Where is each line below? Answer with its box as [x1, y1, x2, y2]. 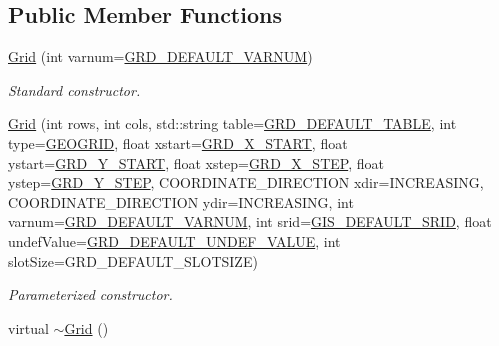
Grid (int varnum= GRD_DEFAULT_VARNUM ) [8, 46, 313, 67]
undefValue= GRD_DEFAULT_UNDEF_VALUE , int [8, 230, 341, 251]
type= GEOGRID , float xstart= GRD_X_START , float [8, 132, 348, 153]
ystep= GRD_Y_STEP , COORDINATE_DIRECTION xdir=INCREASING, [8, 172, 484, 193]
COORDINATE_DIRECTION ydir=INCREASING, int [8, 191, 354, 212]
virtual [8, 317, 49, 338]
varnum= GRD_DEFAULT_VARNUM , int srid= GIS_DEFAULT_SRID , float [8, 211, 492, 232]
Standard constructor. [8, 79, 141, 100]
